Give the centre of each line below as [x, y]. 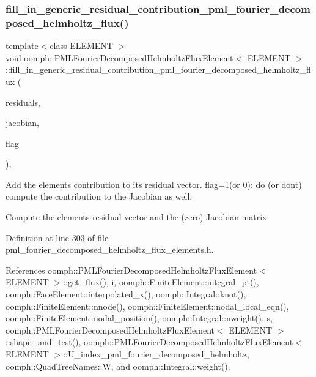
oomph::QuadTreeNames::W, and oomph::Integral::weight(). [118, 366]
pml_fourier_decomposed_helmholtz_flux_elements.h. [110, 249]
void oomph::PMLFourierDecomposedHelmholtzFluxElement [119, 57]
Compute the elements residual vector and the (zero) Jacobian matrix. [138, 217]
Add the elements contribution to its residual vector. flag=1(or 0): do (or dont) [154, 184]
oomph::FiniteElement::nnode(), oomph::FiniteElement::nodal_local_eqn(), [147, 306]
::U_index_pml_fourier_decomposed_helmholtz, [156, 354]
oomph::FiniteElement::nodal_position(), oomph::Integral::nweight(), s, [139, 318]
